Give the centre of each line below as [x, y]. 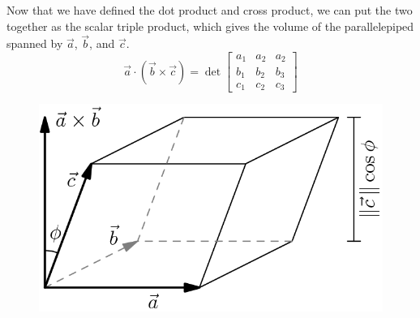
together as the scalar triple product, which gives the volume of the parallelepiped [210, 26]
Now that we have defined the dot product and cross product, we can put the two [210, 10]
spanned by [35, 43]
